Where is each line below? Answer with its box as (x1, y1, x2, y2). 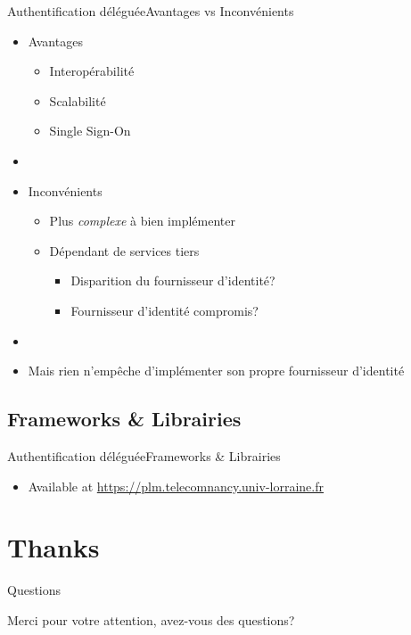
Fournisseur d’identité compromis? (70, 301, 259, 319)
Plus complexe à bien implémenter (49, 211, 235, 230)
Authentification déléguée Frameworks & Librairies (7, 446, 281, 465)
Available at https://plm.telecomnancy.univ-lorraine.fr (28, 476, 324, 495)
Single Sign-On (49, 121, 131, 140)
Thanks (7, 529, 100, 565)
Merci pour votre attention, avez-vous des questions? (7, 610, 295, 629)
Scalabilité (49, 91, 106, 110)
